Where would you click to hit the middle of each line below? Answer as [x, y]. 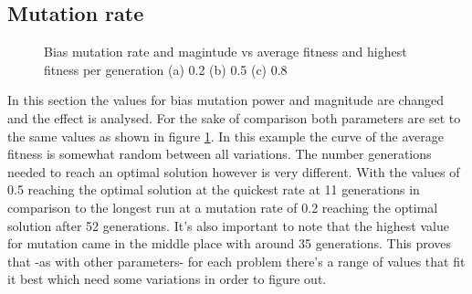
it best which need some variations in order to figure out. [167, 279]
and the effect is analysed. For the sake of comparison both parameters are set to [234, 117]
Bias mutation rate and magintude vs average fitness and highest [226, 52]
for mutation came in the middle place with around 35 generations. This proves [230, 243]
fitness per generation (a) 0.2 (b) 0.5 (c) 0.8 [166, 69]
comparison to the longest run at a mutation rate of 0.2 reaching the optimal [223, 207]
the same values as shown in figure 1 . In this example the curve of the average [226, 136]
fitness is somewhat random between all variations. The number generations [220, 154]
